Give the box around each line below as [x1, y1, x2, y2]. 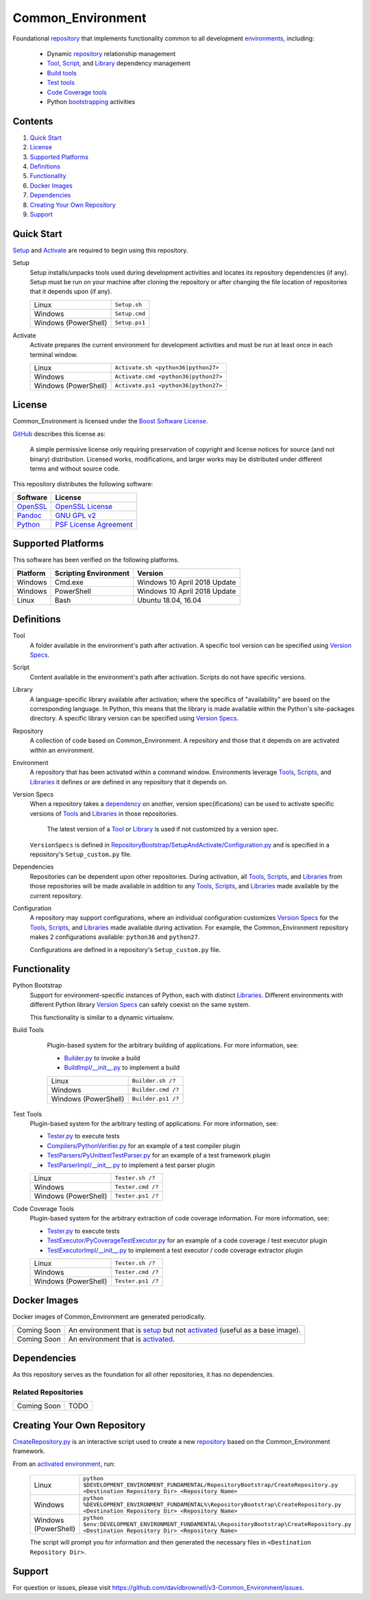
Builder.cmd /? [132, 1086, 180, 1094]
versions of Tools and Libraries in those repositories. [29, 809, 178, 818]
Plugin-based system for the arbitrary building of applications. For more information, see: [47, 1041, 299, 1049]
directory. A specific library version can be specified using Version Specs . [29, 714, 239, 723]
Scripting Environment [54, 568, 130, 578]
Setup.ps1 [114, 319, 145, 327]
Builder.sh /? [132, 1077, 176, 1085]
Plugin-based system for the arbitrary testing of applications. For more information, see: [29, 1119, 278, 1127]
